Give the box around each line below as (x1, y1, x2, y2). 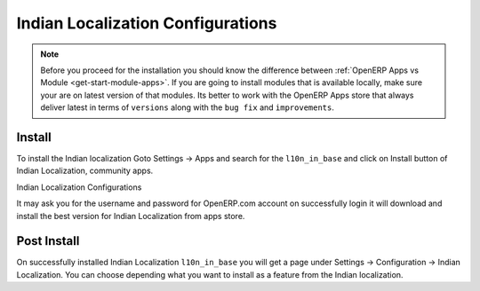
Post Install (16, 233, 80, 248)
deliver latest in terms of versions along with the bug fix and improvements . (40, 102, 335, 113)
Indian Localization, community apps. (16, 165, 154, 177)
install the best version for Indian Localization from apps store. (16, 210, 245, 221)
